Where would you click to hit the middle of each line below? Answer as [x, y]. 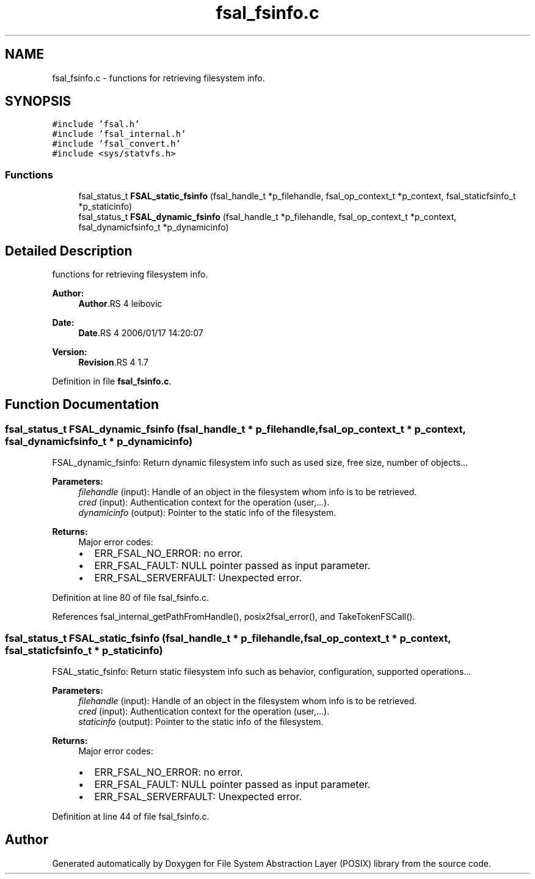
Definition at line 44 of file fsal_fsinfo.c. [131, 816]
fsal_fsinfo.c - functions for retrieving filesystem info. [158, 78]
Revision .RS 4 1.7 [114, 362]
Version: [70, 352]
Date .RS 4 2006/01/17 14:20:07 [141, 333]
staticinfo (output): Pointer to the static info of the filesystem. [201, 722]
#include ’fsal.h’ [96, 124]
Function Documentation [82, 405]
